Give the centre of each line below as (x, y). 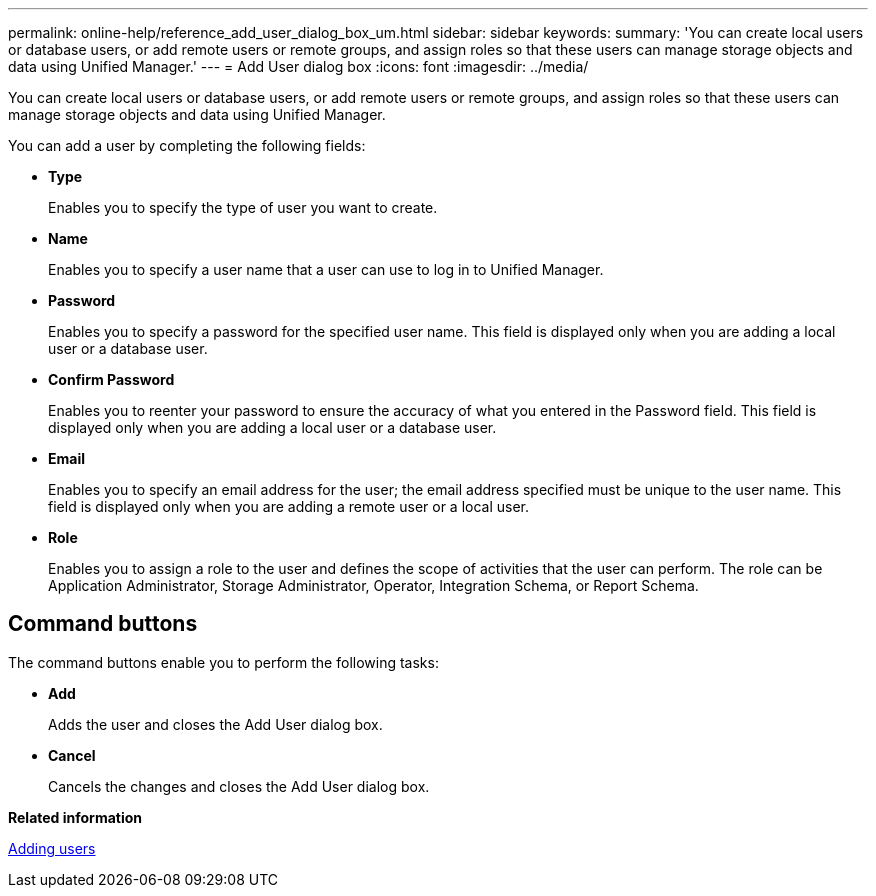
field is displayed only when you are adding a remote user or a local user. (289, 506)
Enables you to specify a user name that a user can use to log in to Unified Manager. (326, 269)
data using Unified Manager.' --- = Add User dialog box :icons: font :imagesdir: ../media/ (298, 66)
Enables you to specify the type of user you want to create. (243, 207)
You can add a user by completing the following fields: (187, 145)
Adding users (52, 848)
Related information (75, 817)
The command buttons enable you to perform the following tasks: (223, 662)
